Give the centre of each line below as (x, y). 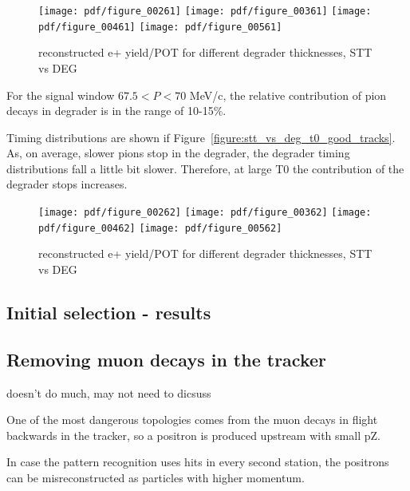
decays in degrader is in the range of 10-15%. (116, 111)
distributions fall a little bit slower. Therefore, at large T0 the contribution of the (205, 168)
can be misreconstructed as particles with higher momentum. (156, 477)
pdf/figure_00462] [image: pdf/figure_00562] (160, 228)
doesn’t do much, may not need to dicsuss (109, 392)
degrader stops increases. (67, 184)
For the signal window (61, 95)
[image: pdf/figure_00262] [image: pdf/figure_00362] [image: (205, 213)
